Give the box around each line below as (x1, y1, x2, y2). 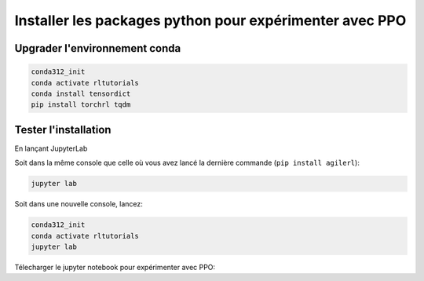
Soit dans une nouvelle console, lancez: (14, 199, 143, 209)
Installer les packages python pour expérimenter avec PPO (14, 12, 407, 29)
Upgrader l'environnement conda (14, 42, 181, 55)
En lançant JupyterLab (14, 144, 88, 153)
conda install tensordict (31, 89, 131, 98)
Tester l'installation (14, 122, 111, 137)
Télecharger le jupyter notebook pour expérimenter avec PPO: (14, 262, 216, 272)
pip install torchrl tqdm (31, 100, 131, 109)
